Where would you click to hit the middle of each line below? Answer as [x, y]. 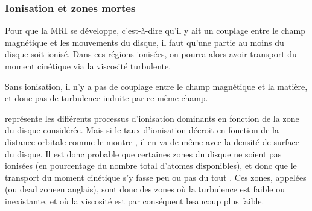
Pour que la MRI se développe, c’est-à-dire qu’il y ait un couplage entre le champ [155, 30]
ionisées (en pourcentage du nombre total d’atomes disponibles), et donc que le [151, 165]
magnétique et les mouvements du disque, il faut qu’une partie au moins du [145, 42]
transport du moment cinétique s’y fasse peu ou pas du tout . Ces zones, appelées [156, 177]
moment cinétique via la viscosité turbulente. [88, 66]
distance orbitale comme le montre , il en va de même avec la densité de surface [152, 141]
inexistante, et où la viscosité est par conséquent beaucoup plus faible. [135, 200]
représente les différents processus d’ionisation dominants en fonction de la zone [152, 118]
